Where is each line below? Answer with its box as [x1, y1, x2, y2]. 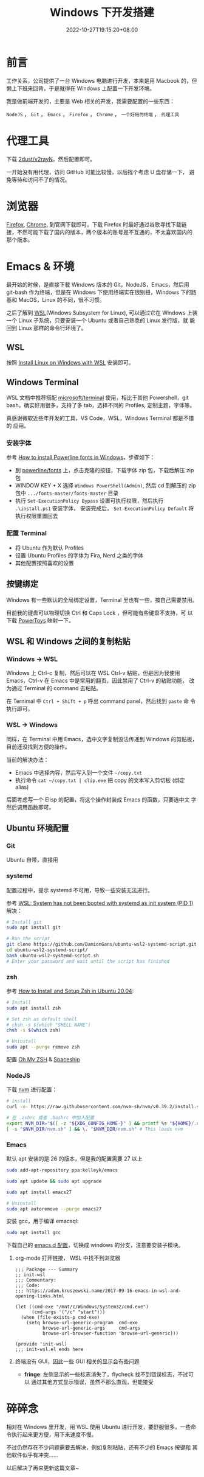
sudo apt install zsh [6, 1005, 61, 1011]
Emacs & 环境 [6, 259, 75, 273]
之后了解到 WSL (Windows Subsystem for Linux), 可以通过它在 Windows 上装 [6, 309, 198, 316]
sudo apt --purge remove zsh [6, 1044, 80, 1050]
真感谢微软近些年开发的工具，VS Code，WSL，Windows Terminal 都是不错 [6, 414, 194, 422]
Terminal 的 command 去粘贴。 [23, 685, 102, 692]
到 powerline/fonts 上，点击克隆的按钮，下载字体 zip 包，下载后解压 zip [15, 467, 194, 474]
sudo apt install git [6, 924, 61, 931]
